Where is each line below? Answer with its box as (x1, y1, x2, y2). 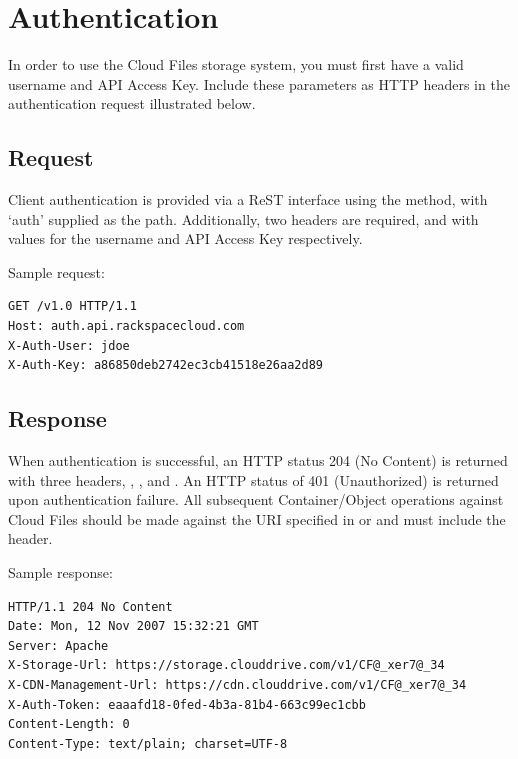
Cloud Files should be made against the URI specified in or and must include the (8, 508, 506, 529)
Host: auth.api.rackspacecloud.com (8, 319, 245, 334)
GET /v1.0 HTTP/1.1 (8, 299, 137, 314)
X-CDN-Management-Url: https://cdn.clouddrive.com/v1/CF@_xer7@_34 (8, 678, 467, 692)
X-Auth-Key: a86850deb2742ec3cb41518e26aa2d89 (8, 358, 323, 373)
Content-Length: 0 (8, 717, 130, 732)
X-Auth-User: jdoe (8, 338, 130, 353)
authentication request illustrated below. (8, 93, 256, 114)
